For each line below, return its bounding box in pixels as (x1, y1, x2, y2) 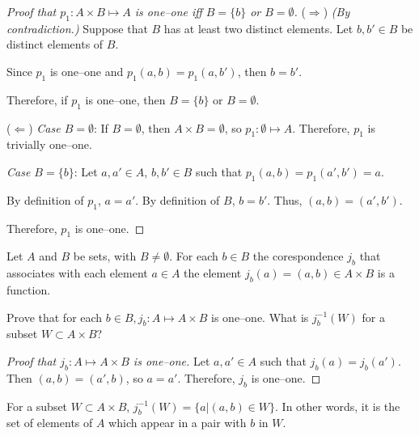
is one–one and (49, 62, 124, 79)
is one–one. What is (211, 308, 309, 325)
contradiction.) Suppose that (6, 19, 148, 36)
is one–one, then (85, 91, 166, 108)
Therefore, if (6, 91, 68, 108)
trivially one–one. (6, 136, 92, 153)
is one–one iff (134, 3, 202, 19)
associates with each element (6, 265, 148, 281)
